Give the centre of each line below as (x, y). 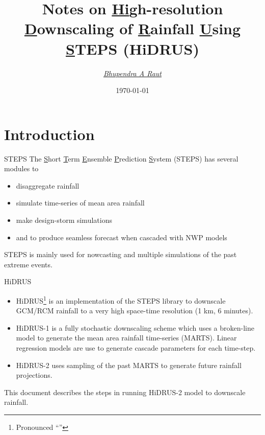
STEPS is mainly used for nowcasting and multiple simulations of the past (121, 254)
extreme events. (28, 264)
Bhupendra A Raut (132, 73)
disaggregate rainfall (48, 185)
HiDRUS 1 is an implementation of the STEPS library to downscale (121, 300)
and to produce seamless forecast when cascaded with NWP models (122, 237)
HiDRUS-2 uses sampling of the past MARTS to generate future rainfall (129, 365)
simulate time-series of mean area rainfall (80, 203)
